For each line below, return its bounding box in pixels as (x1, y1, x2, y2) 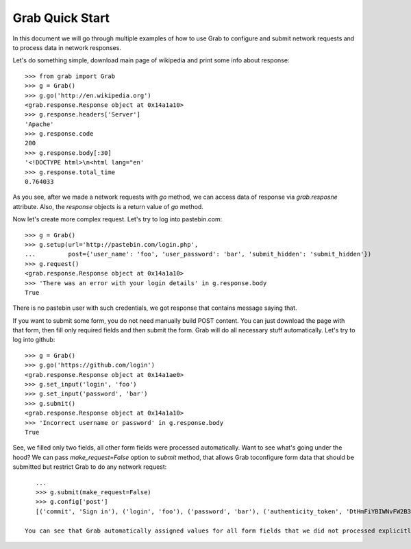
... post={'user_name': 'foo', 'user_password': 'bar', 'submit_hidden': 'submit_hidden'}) (25, 250, 372, 258)
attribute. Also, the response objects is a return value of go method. (12, 202, 203, 210)
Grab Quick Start (12, 10, 110, 25)
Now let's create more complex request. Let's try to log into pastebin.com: (12, 215, 223, 223)
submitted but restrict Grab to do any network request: (12, 463, 167, 471)
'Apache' (25, 120, 54, 128)
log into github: (12, 336, 55, 344)
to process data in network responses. (12, 43, 121, 51)
